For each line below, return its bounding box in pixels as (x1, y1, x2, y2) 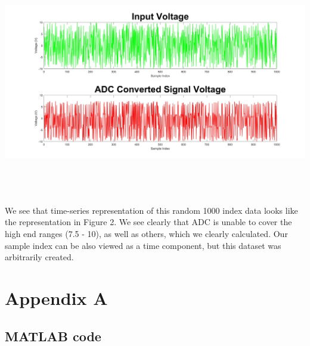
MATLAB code (5, 326, 101, 345)
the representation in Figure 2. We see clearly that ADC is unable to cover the (5, 216, 292, 228)
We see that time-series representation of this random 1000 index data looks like (5, 204, 298, 216)
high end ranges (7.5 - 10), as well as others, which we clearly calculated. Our (5, 227, 288, 239)
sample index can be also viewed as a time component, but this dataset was (5, 239, 281, 251)
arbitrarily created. (5, 251, 74, 263)
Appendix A (5, 285, 108, 310)
